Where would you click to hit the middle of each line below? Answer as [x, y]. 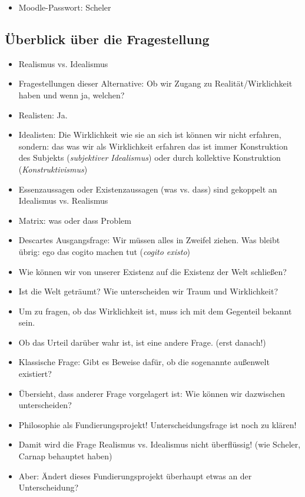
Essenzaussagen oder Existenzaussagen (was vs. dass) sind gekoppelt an [148, 189]
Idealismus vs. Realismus [63, 201]
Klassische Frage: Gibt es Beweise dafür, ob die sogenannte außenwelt [144, 362]
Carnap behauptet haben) [65, 456]
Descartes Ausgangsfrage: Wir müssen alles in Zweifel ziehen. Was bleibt [149, 240]
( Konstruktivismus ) [53, 169]
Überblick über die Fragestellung [107, 39]
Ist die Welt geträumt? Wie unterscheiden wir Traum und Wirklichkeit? [148, 291]
